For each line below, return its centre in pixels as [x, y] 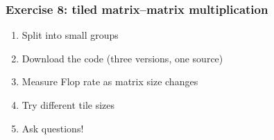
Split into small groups [70, 35]
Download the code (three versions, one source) [122, 58]
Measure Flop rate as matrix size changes [110, 81]
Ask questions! [53, 128]
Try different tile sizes [68, 105]
